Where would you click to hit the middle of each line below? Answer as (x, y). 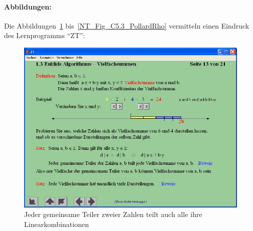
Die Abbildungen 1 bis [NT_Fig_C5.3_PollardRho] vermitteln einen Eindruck (127, 25)
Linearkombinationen (56, 224)
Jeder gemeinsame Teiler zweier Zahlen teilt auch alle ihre (113, 214)
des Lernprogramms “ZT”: (45, 35)
